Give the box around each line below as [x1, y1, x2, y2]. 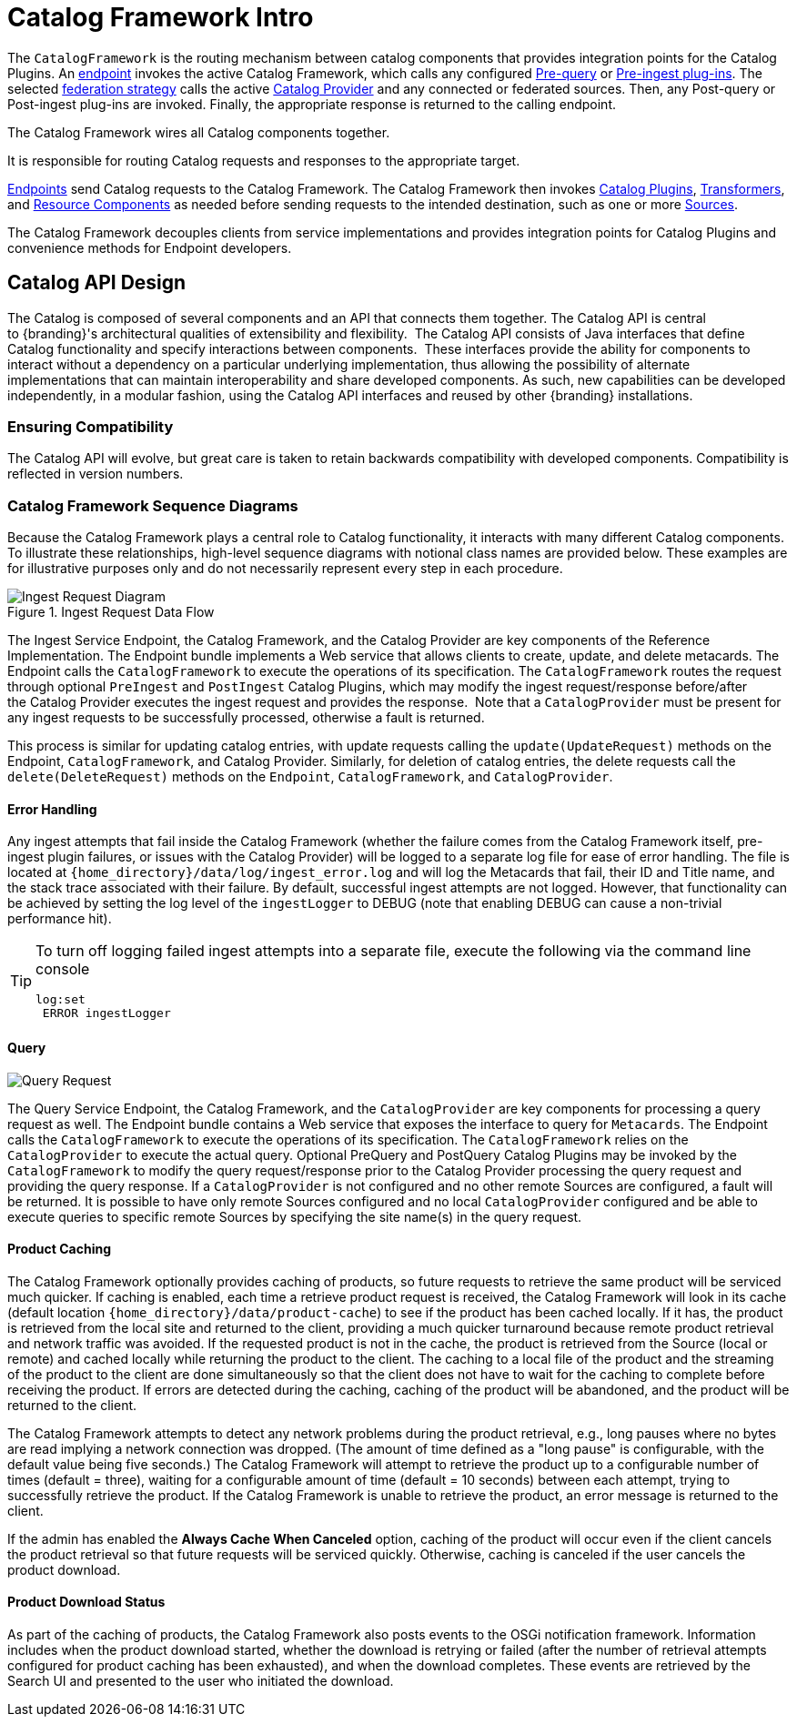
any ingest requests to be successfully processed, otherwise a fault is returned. [7, 710, 485, 726]
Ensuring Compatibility [7, 417, 174, 436]
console [35, 960, 90, 979]
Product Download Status [7, 1594, 166, 1610]
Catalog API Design [7, 271, 187, 295]
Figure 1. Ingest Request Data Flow [7, 604, 215, 620]
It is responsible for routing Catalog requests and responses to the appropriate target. [7, 152, 520, 168]
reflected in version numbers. [7, 466, 184, 482]
